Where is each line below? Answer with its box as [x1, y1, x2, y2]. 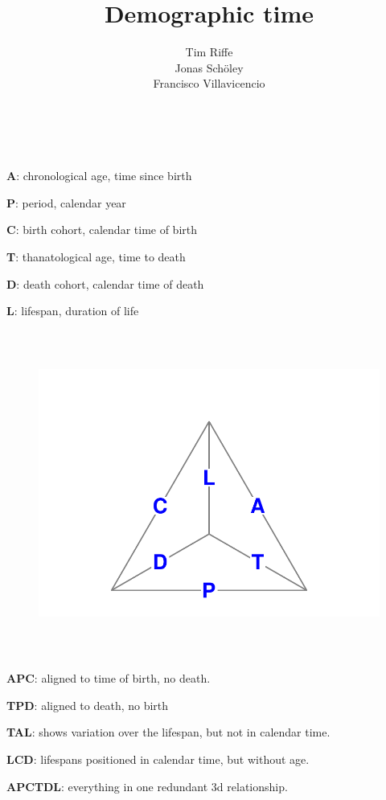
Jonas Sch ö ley [175, 59, 244, 76]
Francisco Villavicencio [153, 75, 265, 92]
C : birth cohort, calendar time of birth [6, 221, 198, 238]
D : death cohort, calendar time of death [6, 275, 204, 292]
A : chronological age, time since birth [6, 167, 192, 184]
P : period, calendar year [6, 194, 126, 211]
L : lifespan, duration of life [6, 302, 139, 319]
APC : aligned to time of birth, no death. [6, 670, 211, 687]
